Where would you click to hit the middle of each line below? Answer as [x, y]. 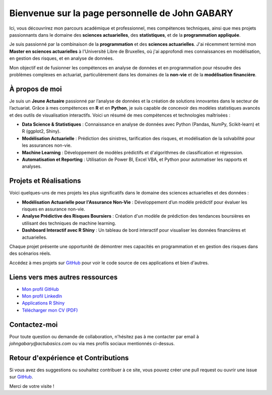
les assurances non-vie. [47, 145]
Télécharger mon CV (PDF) [50, 310]
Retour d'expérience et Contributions [69, 358]
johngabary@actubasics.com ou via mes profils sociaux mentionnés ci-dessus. [92, 344]
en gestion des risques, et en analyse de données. [62, 58]
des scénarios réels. [30, 253]
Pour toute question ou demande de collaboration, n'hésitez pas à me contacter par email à [104, 336]
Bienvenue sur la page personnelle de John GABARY [121, 13]
